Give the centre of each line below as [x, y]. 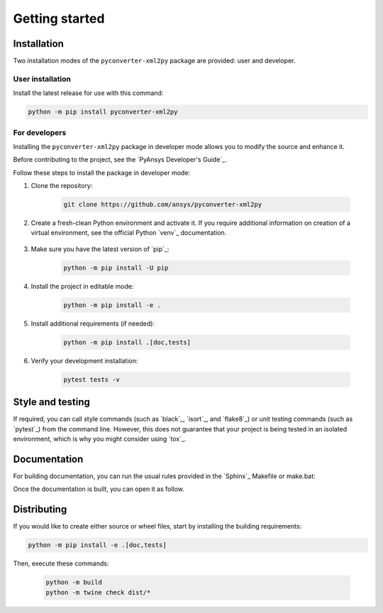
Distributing [40, 510]
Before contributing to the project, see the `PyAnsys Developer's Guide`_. [120, 160]
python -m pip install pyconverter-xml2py [103, 112]
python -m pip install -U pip [116, 267]
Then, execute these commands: [61, 563]
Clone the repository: [62, 186]
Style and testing [51, 402]
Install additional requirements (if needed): [93, 324]
